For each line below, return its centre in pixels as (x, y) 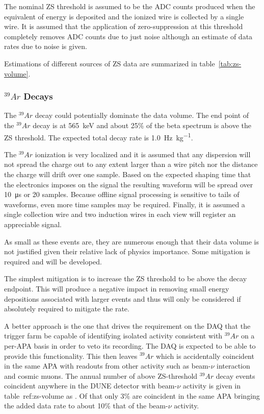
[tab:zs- (230, 63)
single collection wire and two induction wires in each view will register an (120, 214)
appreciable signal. (33, 224)
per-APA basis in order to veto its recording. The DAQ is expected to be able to (130, 345)
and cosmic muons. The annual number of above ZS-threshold (101, 375)
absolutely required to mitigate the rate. (67, 309)
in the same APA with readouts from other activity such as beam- (108, 366)
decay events (235, 375)
